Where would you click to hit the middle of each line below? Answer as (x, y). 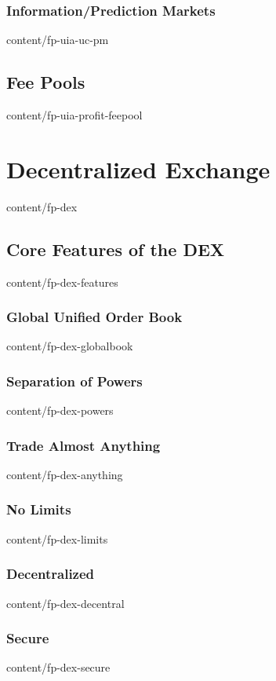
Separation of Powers (74, 381)
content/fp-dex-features (62, 282)
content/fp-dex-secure (58, 667)
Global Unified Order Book (94, 317)
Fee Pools (46, 82)
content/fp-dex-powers (60, 410)
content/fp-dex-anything (65, 474)
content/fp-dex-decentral (65, 603)
